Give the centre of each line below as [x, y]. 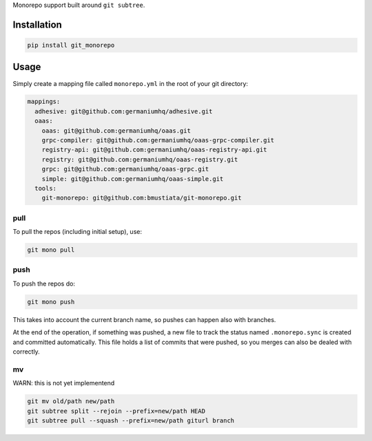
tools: [46, 188]
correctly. [27, 352]
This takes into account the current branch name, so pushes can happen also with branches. [144, 319]
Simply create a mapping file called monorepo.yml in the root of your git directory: [130, 83]
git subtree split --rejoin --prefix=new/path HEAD [116, 411]
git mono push [51, 302]
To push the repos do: [44, 283]
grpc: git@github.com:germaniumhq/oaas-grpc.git [125, 169]
